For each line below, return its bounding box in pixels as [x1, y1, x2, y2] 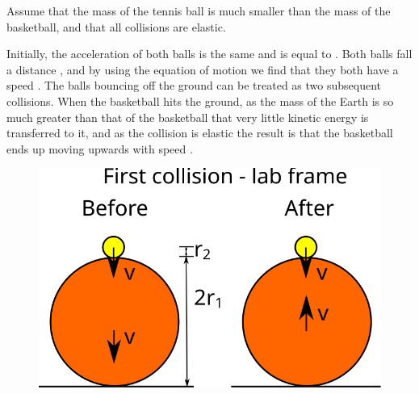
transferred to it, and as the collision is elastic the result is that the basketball [6, 124, 393, 141]
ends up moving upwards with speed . [6, 140, 193, 157]
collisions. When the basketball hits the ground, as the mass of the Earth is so [6, 92, 394, 109]
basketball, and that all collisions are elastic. [6, 18, 226, 35]
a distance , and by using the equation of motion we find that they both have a [6, 61, 399, 78]
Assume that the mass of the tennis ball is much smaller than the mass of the [6, 2, 391, 19]
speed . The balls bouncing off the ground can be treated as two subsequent [6, 77, 382, 94]
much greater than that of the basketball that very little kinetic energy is [6, 108, 369, 125]
